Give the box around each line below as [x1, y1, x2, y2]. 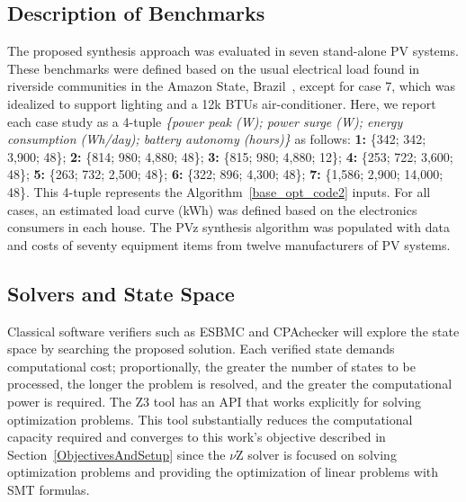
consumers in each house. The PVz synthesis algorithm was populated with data [7, 218, 450, 237]
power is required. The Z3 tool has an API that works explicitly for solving [7, 391, 421, 410]
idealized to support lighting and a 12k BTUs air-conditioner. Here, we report [7, 94, 436, 112]
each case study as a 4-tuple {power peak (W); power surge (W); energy [7, 112, 403, 130]
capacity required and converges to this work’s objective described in [7, 427, 386, 446]
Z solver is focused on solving [236, 444, 397, 463]
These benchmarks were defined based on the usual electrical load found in [7, 58, 420, 77]
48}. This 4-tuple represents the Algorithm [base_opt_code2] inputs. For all [7, 182, 431, 201]
